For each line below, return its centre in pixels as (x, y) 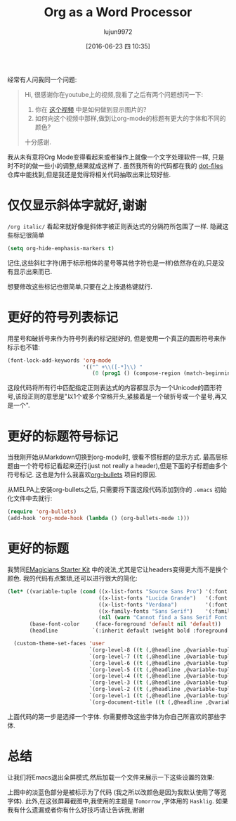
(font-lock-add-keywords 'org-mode (59, 360)
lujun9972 (118, 32)
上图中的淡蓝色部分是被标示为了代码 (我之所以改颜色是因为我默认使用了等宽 (117, 792)
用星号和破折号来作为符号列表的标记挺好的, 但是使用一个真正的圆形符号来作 (117, 338)
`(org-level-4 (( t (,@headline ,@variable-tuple (161, 676)
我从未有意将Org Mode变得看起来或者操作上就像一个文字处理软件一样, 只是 (116, 157)
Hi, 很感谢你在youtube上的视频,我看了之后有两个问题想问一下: (114, 94)
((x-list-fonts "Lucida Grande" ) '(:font (163, 598)
